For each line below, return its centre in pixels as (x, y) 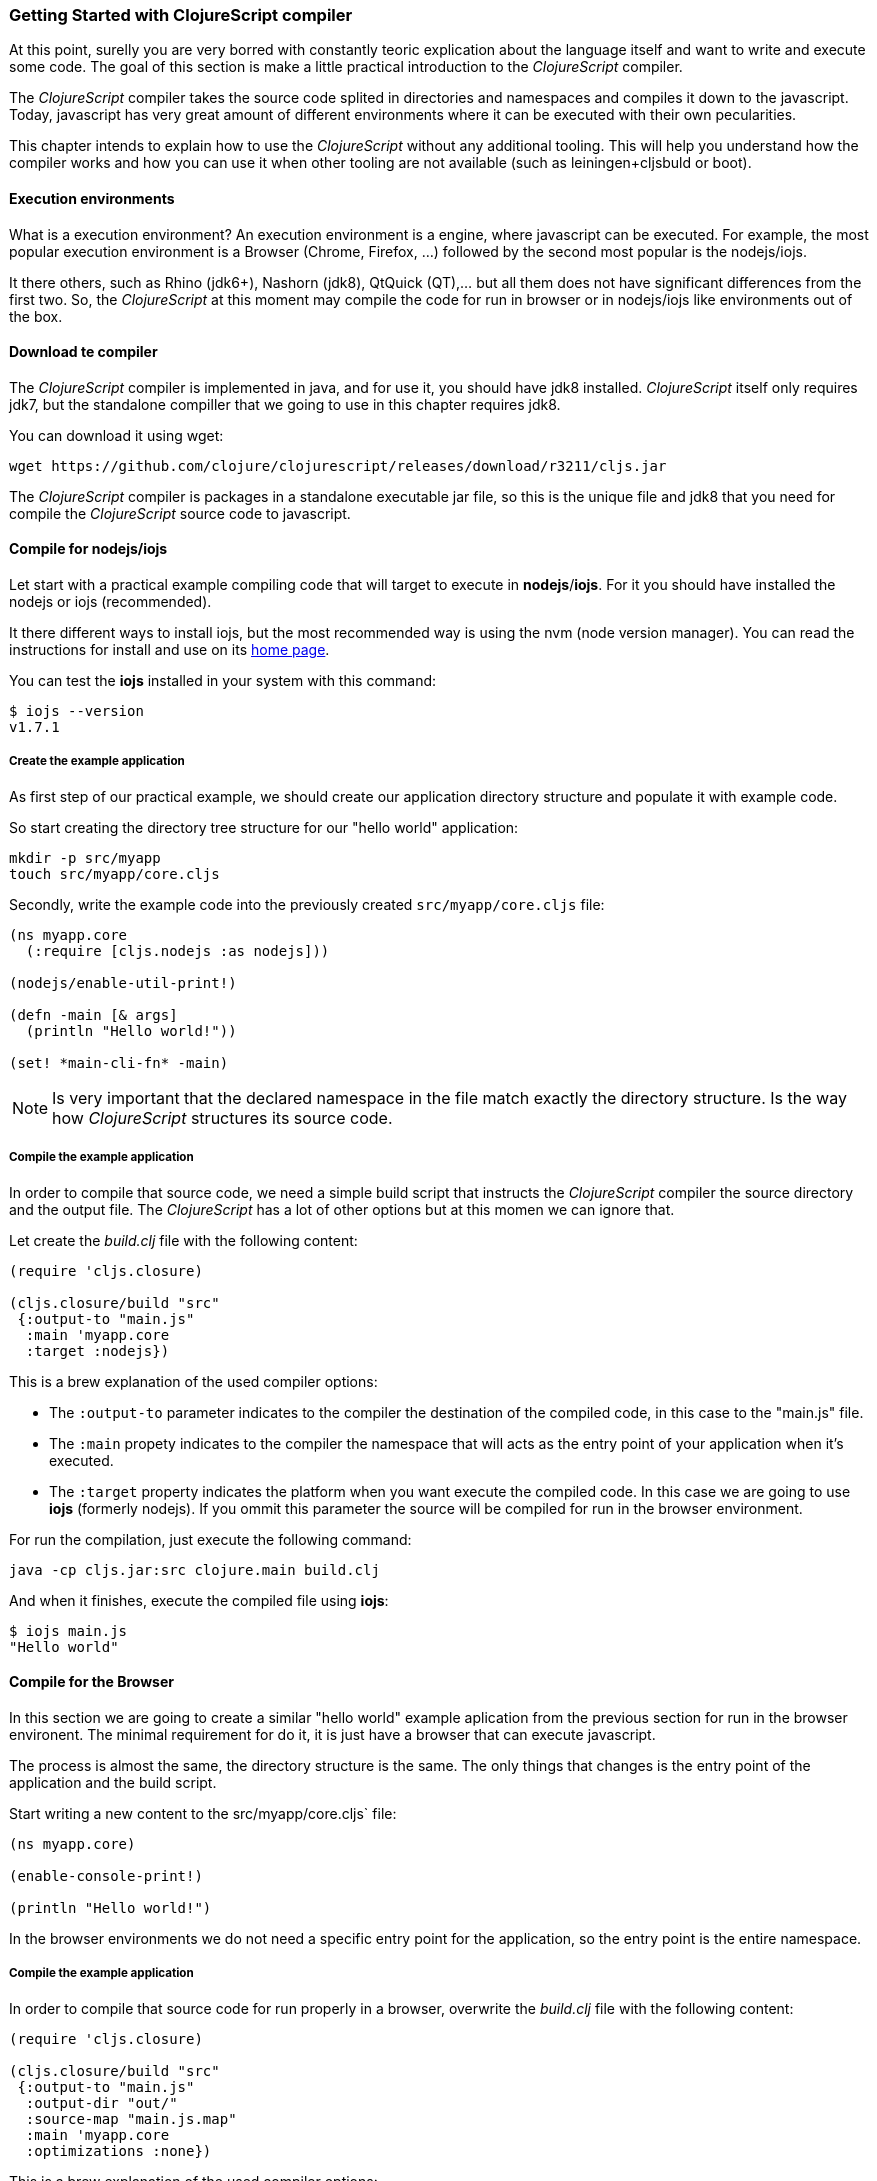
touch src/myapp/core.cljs (114, 873)
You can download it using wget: (116, 435)
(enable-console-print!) (106, 1875)
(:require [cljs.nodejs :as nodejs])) (177, 950)
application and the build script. (113, 1782)
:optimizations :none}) (118, 2150)
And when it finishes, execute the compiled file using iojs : (199, 1600)
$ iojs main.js (68, 1630)
